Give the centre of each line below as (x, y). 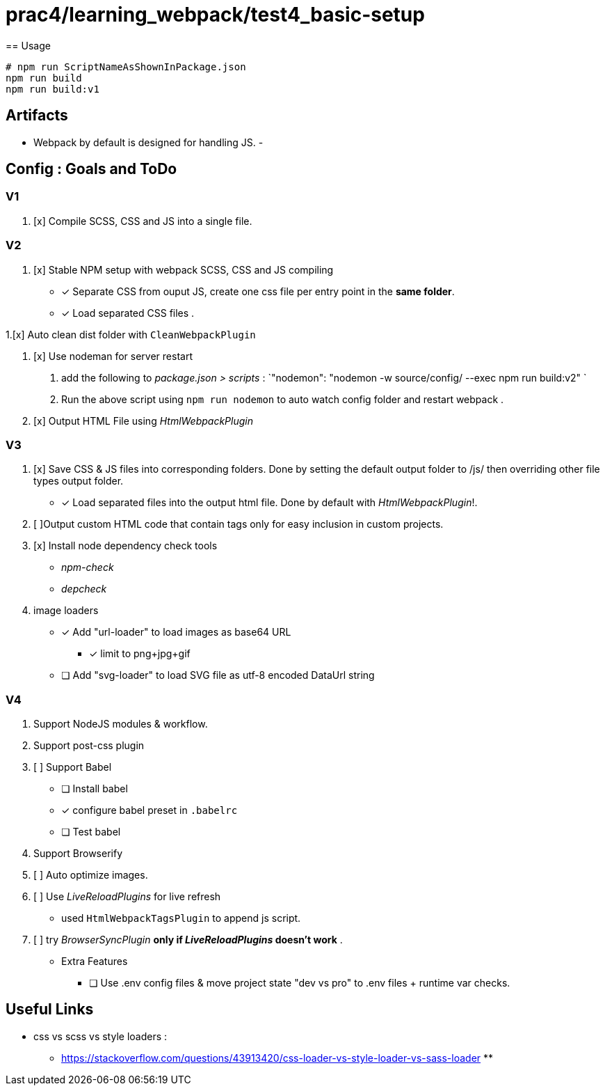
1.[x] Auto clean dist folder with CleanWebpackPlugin (131, 334)
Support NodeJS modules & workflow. (121, 724)
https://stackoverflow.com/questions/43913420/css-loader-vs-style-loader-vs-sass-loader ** (277, 1058)
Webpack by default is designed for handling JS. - (148, 142)
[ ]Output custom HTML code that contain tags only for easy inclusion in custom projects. (239, 524)
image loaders (66, 611)
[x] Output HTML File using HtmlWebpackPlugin (143, 421)
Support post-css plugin (89, 746)
